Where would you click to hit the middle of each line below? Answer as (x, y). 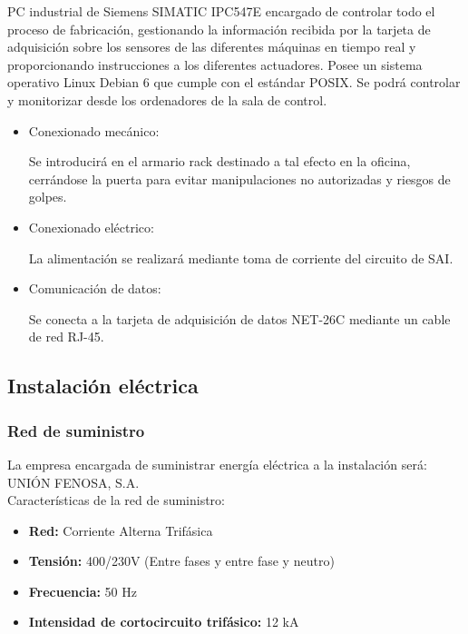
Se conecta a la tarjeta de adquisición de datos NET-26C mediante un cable (239, 318)
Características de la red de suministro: (117, 500)
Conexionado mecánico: (94, 130)
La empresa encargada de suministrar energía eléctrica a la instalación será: (217, 464)
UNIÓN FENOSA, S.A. (73, 482)
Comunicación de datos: (95, 288)
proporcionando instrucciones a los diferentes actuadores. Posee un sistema (215, 64)
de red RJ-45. (66, 337)
